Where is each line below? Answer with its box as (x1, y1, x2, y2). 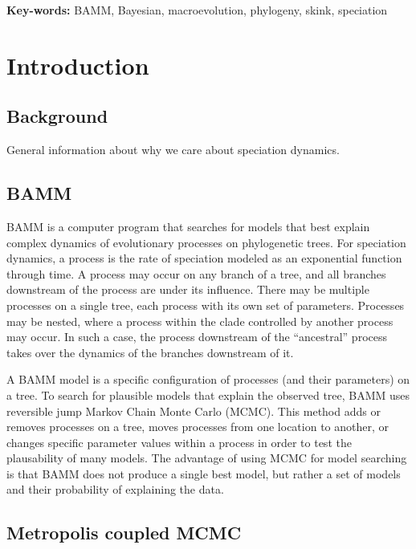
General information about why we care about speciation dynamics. (6, 141, 340, 158)
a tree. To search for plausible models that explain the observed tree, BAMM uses (6, 386, 410, 403)
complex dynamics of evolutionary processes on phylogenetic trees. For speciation (6, 234, 406, 250)
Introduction (6, 48, 149, 81)
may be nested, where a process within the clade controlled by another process (6, 312, 394, 329)
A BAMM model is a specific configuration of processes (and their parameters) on (6, 371, 410, 388)
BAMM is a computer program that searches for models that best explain (6, 218, 370, 234)
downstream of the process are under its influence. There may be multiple (6, 281, 369, 298)
